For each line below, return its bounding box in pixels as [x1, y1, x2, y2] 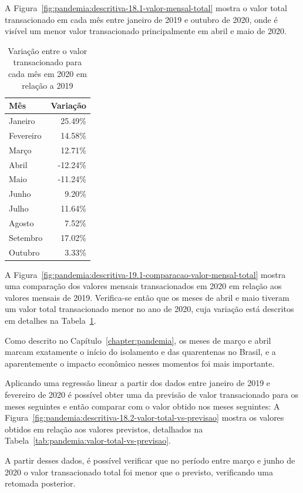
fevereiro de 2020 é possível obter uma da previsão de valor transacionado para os [5, 388, 298, 401]
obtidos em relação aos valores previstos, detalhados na [5, 422, 203, 435]
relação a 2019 [22, 79, 73, 91]
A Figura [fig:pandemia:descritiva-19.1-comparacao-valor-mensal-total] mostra [5, 268, 286, 280]
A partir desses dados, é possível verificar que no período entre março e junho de [5, 454, 295, 466]
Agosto [9, 216, 34, 229]
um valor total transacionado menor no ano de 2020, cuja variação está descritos [5, 303, 294, 315]
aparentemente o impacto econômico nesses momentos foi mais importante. [5, 357, 275, 369]
